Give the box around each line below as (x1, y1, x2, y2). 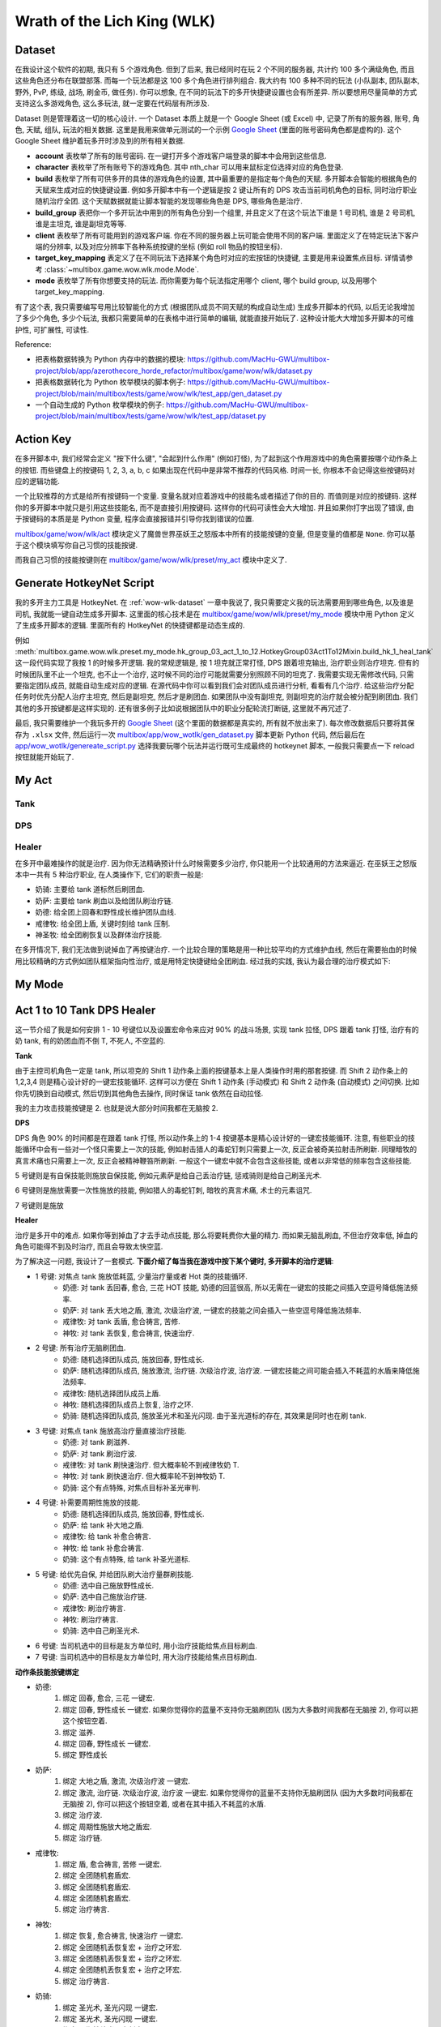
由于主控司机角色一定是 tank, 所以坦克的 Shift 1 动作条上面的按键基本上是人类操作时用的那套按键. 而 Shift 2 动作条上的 (15, 1065, 409, 1075)
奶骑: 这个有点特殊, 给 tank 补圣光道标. (62, 1554, 191, 1564)
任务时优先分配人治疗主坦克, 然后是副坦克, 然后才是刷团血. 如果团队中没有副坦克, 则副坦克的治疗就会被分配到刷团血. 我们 (15, 692, 418, 701)
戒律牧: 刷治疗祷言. (62, 1603, 126, 1613)
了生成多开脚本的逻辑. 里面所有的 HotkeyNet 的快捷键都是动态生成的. (15, 620, 245, 630)
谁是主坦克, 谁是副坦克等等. (35, 219, 127, 229)
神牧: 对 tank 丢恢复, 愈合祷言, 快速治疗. (62, 1328, 195, 1338)
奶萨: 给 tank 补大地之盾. (62, 1520, 145, 1530)
